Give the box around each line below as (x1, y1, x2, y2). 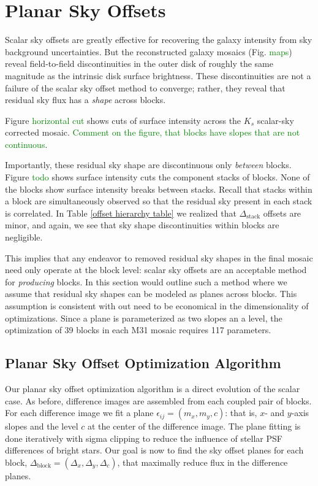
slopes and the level (5, 420, 78, 433)
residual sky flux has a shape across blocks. (5, 93, 166, 106)
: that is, (225, 406, 257, 419)
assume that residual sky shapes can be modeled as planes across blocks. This (5, 287, 297, 300)
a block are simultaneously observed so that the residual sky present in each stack (5, 195, 312, 207)
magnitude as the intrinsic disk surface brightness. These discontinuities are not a (5, 69, 311, 82)
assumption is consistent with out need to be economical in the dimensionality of (5, 299, 309, 312)
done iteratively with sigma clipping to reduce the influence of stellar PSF (5, 431, 282, 444)
